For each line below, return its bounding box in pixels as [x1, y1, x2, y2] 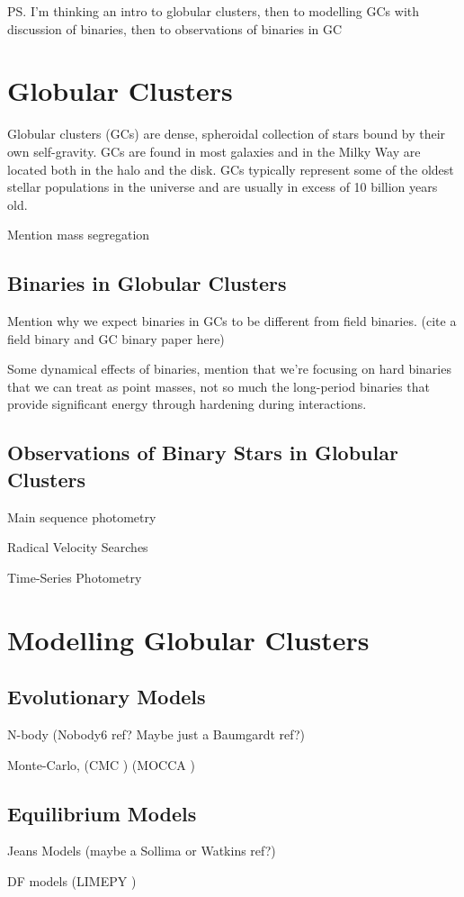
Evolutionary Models [7, 683, 206, 711]
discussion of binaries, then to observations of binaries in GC [7, 19, 343, 38]
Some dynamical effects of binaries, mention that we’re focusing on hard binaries [7, 359, 451, 378]
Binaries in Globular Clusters [7, 269, 287, 297]
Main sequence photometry [7, 507, 156, 526]
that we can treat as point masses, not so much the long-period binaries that [7, 376, 430, 395]
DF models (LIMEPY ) [7, 871, 137, 890]
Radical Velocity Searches [7, 538, 148, 557]
